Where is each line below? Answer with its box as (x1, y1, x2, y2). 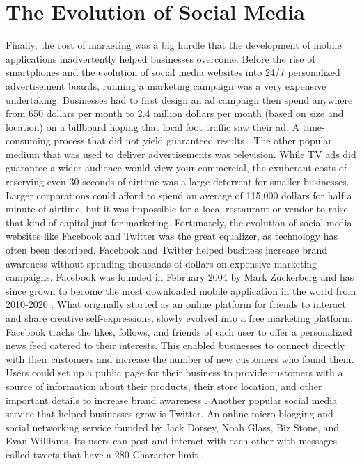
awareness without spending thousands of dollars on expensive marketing (6, 256, 317, 270)
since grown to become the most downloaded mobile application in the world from (6, 283, 356, 297)
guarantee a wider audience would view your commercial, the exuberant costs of (6, 160, 347, 175)
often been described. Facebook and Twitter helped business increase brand (6, 242, 327, 257)
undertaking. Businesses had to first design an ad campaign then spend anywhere (6, 92, 353, 107)
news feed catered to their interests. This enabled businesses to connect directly (6, 338, 345, 353)
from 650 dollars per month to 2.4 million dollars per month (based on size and (6, 106, 344, 121)
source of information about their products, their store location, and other (6, 378, 322, 393)
